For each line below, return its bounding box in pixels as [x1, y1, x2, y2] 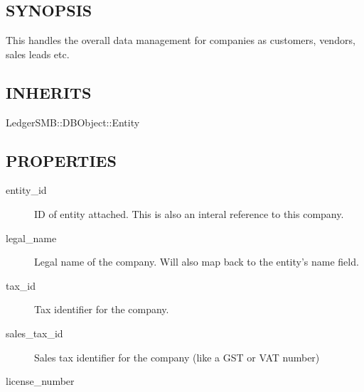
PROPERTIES [6, 149, 117, 171]
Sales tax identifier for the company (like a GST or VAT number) [34, 349, 320, 364]
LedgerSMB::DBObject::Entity [6, 114, 140, 129]
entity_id [6, 183, 47, 197]
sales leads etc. [6, 46, 70, 61]
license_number [6, 374, 75, 388]
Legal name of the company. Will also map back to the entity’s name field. [34, 254, 359, 269]
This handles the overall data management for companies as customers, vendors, [6, 33, 355, 48]
